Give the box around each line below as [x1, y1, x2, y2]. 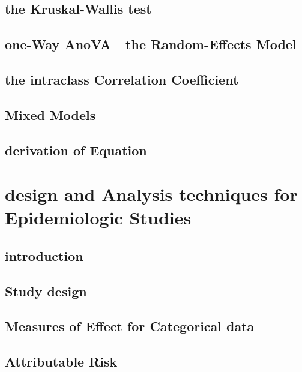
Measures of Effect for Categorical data [5, 317, 255, 335]
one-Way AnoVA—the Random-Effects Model [5, 35, 297, 53]
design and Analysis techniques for [5, 182, 298, 206]
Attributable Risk [5, 352, 118, 371]
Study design [5, 281, 87, 300]
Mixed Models [5, 105, 96, 124]
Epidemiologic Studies [5, 205, 192, 230]
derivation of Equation [5, 140, 147, 159]
